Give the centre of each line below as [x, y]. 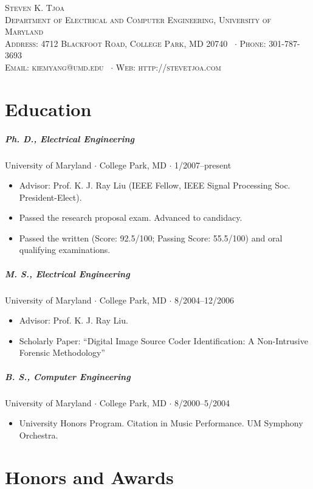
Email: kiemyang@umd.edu [54, 67]
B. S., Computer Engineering [68, 376]
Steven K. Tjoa [35, 7]
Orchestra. [39, 435]
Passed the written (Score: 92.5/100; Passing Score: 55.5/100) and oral [151, 238]
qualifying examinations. [65, 250]
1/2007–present [203, 165]
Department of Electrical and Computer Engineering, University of [138, 19]
